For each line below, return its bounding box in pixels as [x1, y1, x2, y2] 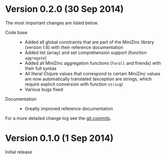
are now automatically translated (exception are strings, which [24, 76, 152, 82]
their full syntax [24, 65, 57, 71]
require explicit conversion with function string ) [24, 81, 123, 87]
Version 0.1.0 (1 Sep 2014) [5, 133, 114, 144]
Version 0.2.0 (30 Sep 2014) [5, 3, 124, 15]
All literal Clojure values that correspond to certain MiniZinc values [24, 70, 161, 76]
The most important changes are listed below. [5, 20, 99, 26]
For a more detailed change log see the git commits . [5, 115, 111, 121]
